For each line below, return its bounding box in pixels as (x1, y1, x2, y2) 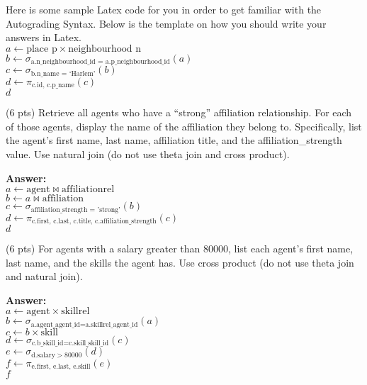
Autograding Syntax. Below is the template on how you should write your (6, 16, 327, 30)
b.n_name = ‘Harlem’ (30, 69, 96, 77)
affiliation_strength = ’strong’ (30, 206, 120, 213)
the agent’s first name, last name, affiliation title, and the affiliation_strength (6, 133, 342, 147)
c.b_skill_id (32, 340, 64, 347)
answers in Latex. (6, 30, 81, 45)
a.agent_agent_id (30, 320, 80, 328)
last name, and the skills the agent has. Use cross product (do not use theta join (6, 255, 354, 269)
